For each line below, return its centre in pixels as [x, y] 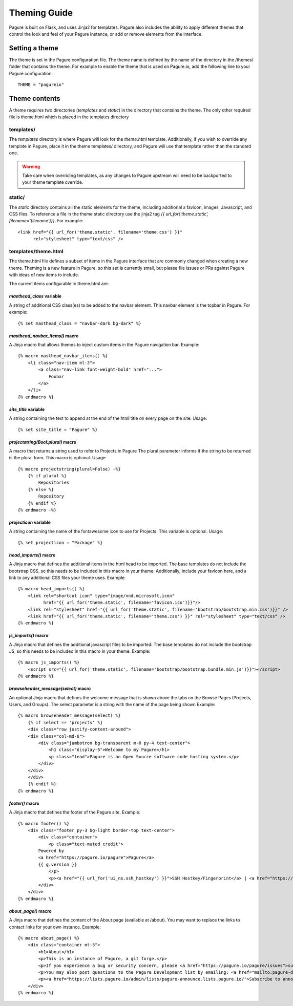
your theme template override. [53, 182]
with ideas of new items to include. [44, 275]
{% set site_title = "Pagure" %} [58, 429]
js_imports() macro [29, 636]
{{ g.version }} [58, 864]
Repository [51, 496]
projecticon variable [30, 522]
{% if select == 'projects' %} [65, 722]
